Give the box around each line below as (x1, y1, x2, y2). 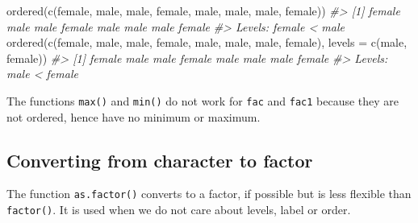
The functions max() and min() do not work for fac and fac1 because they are (6, 92, 399, 109)
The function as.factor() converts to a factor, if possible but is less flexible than (6, 185, 412, 202)
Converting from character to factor (6, 147, 313, 172)
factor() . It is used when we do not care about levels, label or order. (6, 201, 351, 218)
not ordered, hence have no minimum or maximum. (6, 108, 261, 125)
